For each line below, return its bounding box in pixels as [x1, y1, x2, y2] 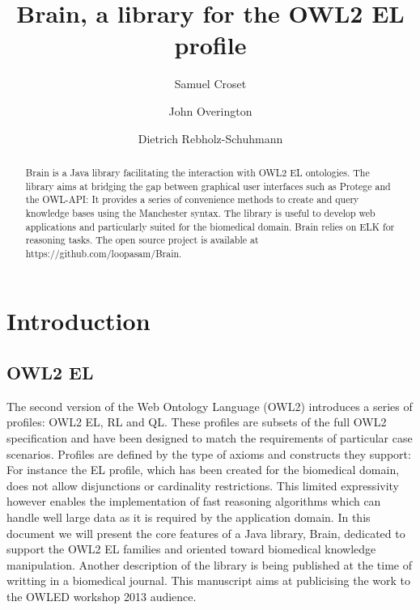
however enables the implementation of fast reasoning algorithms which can [6, 493, 381, 510]
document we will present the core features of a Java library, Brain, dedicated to [6, 524, 405, 541]
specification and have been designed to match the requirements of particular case [6, 430, 413, 447]
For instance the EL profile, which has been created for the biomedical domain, [6, 461, 400, 478]
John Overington [168, 102, 252, 119]
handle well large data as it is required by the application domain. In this [6, 509, 371, 526]
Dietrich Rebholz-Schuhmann [138, 129, 283, 146]
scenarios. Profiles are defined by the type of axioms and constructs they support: [6, 445, 411, 462]
